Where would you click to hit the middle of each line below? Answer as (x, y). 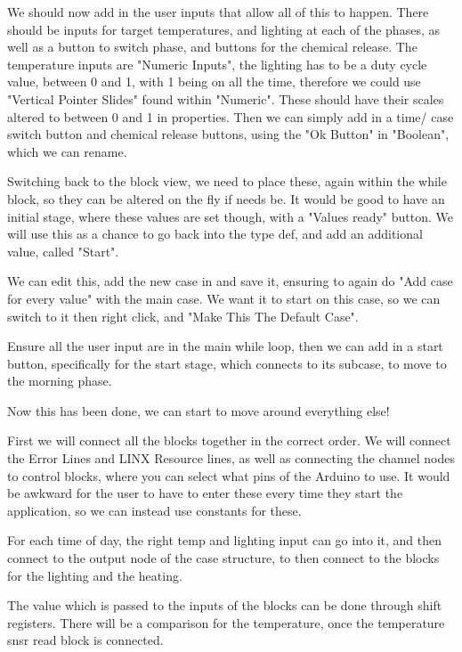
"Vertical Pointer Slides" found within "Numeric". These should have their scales (226, 98)
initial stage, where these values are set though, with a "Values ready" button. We (230, 216)
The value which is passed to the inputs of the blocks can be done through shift (225, 605)
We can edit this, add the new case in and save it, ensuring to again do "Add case (230, 281)
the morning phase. (60, 381)
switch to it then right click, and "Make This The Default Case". (183, 316)
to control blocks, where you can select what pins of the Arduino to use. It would (229, 475)
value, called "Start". (63, 251)
